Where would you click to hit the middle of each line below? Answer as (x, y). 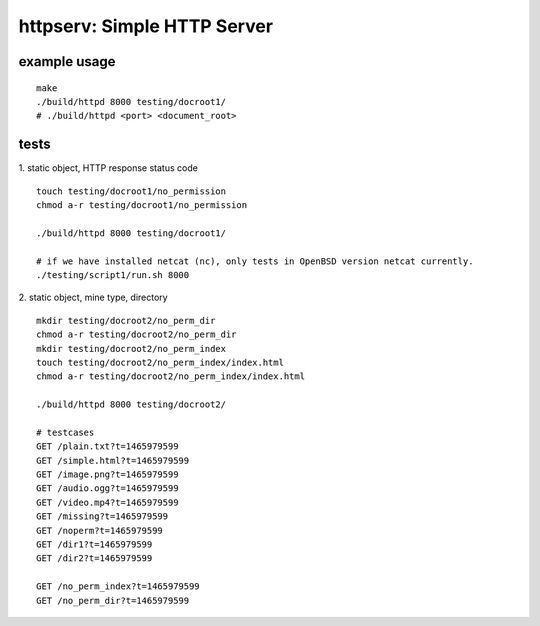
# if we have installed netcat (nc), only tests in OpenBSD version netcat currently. (255, 261)
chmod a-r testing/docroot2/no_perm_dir (136, 334)
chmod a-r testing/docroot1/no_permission (142, 205)
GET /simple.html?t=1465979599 (113, 460)
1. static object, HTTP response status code (108, 168)
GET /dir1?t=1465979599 (94, 544)
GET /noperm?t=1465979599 (100, 530)
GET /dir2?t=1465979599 (94, 558)
